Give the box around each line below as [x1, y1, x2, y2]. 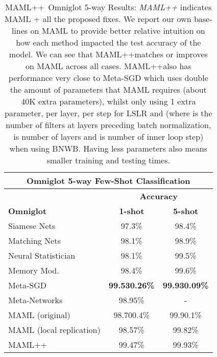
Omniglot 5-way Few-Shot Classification [27, 175, 190, 186]
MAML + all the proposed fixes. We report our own [5, 13, 191, 25]
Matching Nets [8, 235, 61, 246]
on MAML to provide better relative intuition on [30, 25, 205, 36]
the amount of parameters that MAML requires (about [10, 83, 207, 95]
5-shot [173, 205, 199, 217]
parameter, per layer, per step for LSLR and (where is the [5, 107, 212, 119]
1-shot [119, 205, 144, 217]
